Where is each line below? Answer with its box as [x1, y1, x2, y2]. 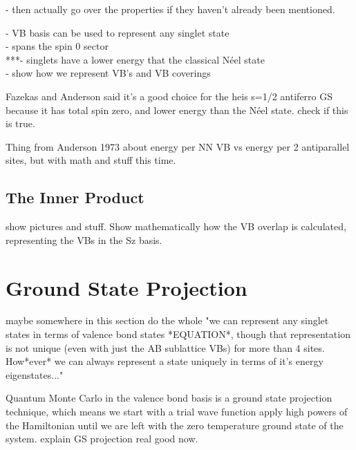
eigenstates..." [6, 367, 64, 382]
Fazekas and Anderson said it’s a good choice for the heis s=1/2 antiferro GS [6, 88, 333, 103]
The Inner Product [6, 187, 144, 208]
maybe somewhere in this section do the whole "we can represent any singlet [6, 313, 329, 328]
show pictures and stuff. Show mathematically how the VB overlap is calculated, [6, 219, 346, 234]
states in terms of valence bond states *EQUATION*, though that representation [6, 327, 350, 341]
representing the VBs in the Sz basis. [6, 232, 162, 247]
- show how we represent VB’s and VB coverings [6, 66, 211, 80]
